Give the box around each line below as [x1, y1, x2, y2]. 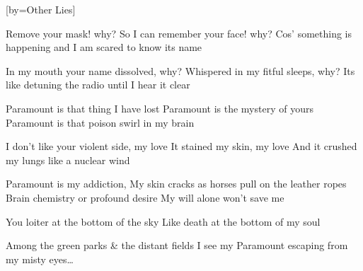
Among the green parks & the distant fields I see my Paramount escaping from [6, 238, 348, 253]
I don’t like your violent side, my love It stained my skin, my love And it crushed [6, 139, 357, 154]
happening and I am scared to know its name [6, 40, 202, 54]
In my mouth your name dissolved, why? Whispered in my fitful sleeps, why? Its [6, 63, 355, 78]
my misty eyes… [6, 251, 74, 266]
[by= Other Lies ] [6, 2, 76, 16]
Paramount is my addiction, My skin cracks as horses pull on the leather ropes [6, 176, 347, 191]
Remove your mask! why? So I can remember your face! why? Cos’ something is [6, 25, 352, 40]
